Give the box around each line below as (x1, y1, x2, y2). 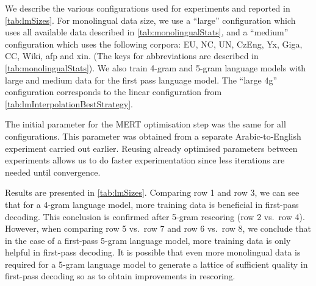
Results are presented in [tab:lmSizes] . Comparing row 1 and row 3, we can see (5, 186, 300, 199)
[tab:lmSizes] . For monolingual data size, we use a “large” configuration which (5, 13, 296, 26)
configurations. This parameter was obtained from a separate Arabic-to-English (5, 129, 301, 142)
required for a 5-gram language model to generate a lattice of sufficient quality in (5, 257, 308, 270)
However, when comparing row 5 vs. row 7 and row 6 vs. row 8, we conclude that (5, 222, 311, 235)
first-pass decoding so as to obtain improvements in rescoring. (5, 270, 235, 282)
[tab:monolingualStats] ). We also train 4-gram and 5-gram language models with (5, 61, 306, 74)
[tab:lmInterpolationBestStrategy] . (5, 97, 134, 110)
